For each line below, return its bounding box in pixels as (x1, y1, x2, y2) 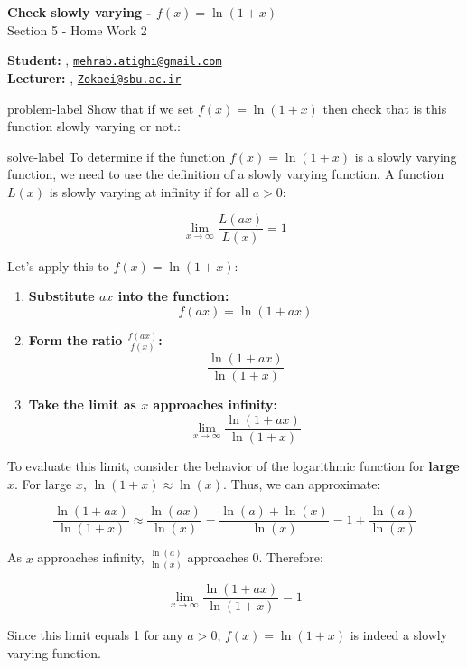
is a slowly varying (354, 146, 457, 165)
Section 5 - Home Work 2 (7, 20, 147, 39)
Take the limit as (28, 395, 136, 414)
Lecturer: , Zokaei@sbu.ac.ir (7, 68, 182, 87)
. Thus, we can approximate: (223, 474, 381, 493)
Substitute (28, 287, 95, 306)
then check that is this (322, 99, 447, 118)
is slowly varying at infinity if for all (49, 182, 249, 201)
